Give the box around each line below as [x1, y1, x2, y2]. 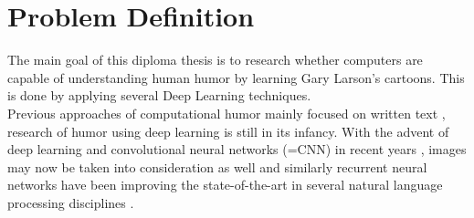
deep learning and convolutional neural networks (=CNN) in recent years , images [7, 140, 467, 159]
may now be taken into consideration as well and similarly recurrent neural [7, 157, 427, 176]
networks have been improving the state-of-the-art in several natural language [7, 175, 443, 194]
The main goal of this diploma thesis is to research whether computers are [7, 50, 423, 69]
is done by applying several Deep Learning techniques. [7, 86, 311, 105]
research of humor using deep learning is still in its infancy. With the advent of [7, 121, 449, 140]
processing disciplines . [7, 192, 134, 212]
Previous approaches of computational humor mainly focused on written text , [7, 103, 446, 122]
